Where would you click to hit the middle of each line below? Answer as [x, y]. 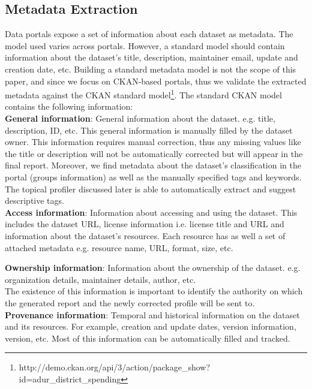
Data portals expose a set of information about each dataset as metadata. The [149, 34]
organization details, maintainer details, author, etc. [100, 279]
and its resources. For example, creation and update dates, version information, [151, 326]
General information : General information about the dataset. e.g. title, [140, 118]
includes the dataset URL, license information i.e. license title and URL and [145, 224]
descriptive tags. [34, 200]
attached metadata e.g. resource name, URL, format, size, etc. [119, 247]
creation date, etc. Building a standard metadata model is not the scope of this [151, 69]
